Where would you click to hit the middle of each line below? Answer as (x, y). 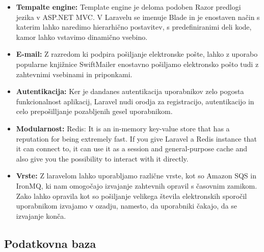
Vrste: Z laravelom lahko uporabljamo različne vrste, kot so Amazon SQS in (136, 176)
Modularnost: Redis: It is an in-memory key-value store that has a (123, 128)
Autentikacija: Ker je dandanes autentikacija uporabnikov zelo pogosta (130, 91)
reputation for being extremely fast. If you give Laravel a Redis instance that (136, 138)
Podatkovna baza (50, 243)
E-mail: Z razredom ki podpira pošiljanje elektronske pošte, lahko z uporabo (137, 54)
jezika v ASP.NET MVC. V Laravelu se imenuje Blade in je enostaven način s (138, 17)
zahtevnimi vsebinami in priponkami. (74, 74)
